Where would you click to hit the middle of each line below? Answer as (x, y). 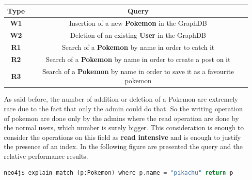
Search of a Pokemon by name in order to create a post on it (138, 59)
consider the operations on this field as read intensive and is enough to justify (122, 137)
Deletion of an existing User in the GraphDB (138, 35)
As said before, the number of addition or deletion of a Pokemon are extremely (121, 99)
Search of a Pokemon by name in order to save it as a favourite (138, 71)
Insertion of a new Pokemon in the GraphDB (138, 23)
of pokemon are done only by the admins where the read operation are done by (121, 118)
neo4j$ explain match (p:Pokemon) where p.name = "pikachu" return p (118, 172)
